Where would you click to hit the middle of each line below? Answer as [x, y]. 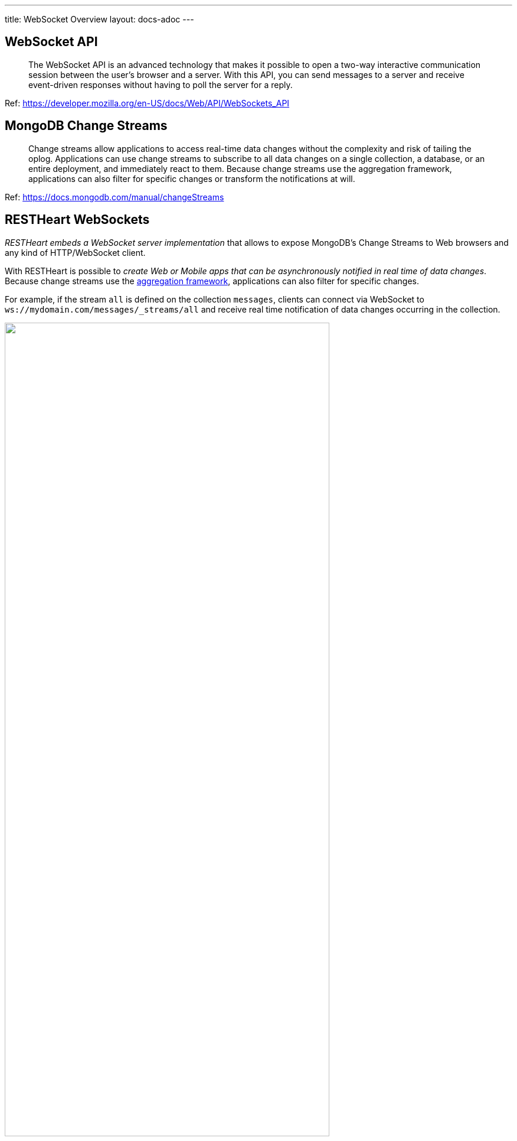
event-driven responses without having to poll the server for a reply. [161, 84]
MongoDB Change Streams [86, 126]
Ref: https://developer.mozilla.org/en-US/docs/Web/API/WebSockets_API [147, 103]
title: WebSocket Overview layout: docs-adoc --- [99, 19]
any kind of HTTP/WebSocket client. [75, 252]
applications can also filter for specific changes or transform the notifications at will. [192, 178]
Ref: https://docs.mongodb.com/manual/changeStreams [114, 197]
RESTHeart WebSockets [77, 220]
